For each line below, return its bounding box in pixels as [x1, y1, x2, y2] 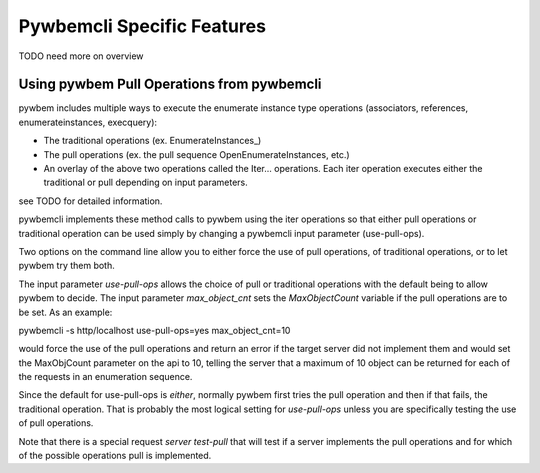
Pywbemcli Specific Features [18, 15, 267, 37]
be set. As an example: [18, 306, 113, 318]
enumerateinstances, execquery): [18, 116, 158, 128]
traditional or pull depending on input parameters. [43, 176, 249, 189]
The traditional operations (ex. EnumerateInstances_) [43, 135, 262, 147]
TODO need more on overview [18, 50, 144, 62]
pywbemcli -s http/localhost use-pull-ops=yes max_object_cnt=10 [18, 324, 291, 336]
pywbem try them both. [18, 260, 115, 272]
